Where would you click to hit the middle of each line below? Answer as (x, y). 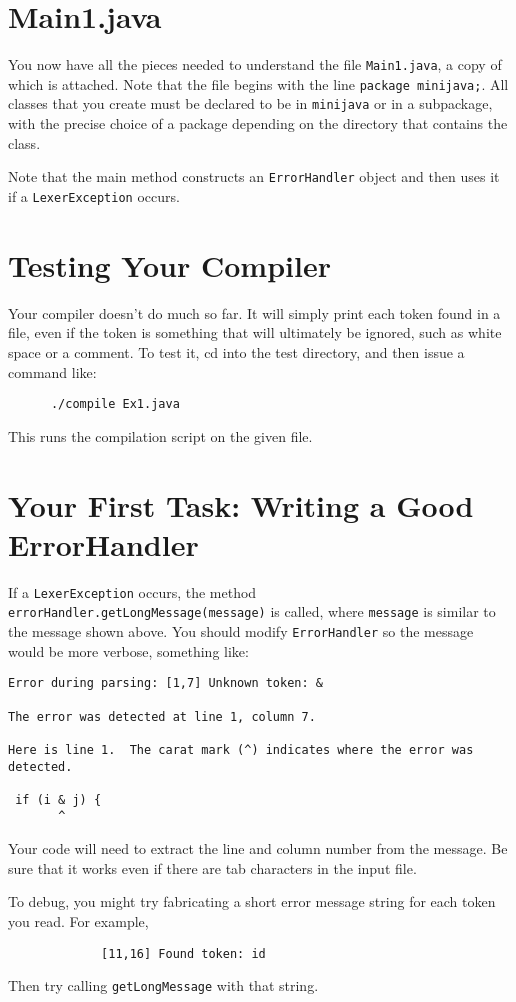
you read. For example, (78, 920)
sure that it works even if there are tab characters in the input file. (212, 867)
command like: (52, 371)
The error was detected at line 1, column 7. (162, 716)
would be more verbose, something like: (128, 650)
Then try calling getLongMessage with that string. (163, 985)
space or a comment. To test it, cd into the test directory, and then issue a (236, 351)
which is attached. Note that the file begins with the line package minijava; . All (258, 83)
